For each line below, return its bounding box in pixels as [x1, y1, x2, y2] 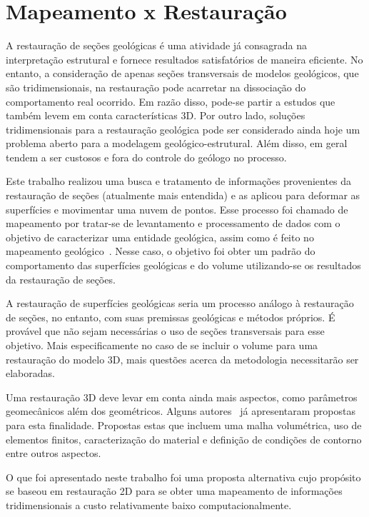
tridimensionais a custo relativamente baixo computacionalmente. [6, 497, 292, 512]
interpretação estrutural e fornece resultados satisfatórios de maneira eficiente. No [6, 51, 363, 66]
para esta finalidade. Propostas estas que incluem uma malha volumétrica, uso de [6, 417, 362, 432]
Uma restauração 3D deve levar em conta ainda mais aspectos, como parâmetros [6, 389, 358, 404]
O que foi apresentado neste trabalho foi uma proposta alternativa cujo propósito [6, 469, 361, 484]
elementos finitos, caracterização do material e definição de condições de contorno [6, 431, 362, 446]
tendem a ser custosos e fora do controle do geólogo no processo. [6, 149, 287, 164]
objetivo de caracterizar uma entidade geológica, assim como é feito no [6, 229, 314, 244]
